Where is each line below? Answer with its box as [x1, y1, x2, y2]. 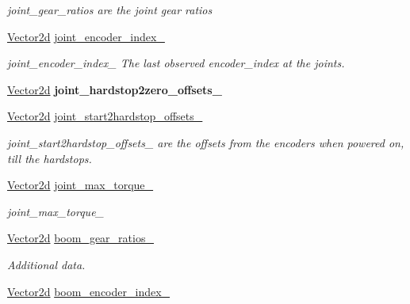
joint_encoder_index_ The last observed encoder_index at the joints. [7, 55, 345, 71]
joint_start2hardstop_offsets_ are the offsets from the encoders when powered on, [7, 134, 404, 150]
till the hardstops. [7, 150, 92, 166]
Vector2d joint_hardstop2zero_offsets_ [7, 81, 222, 97]
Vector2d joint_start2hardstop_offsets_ [7, 108, 203, 124]
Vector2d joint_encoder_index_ [7, 28, 165, 44]
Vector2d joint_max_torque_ [7, 177, 154, 193]
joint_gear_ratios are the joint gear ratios [7, 2, 213, 17]
